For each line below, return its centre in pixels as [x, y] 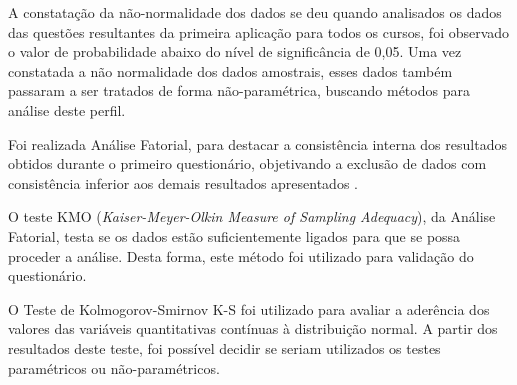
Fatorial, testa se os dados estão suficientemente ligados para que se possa [234, 235]
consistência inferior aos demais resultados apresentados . [183, 182]
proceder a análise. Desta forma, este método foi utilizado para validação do [241, 255]
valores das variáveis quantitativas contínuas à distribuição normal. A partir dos [253, 328]
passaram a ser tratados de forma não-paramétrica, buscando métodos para [239, 90]
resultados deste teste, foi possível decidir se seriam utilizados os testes [224, 347]
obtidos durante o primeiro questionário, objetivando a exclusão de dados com [247, 163]
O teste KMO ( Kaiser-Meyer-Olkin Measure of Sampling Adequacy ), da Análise [252, 216]
